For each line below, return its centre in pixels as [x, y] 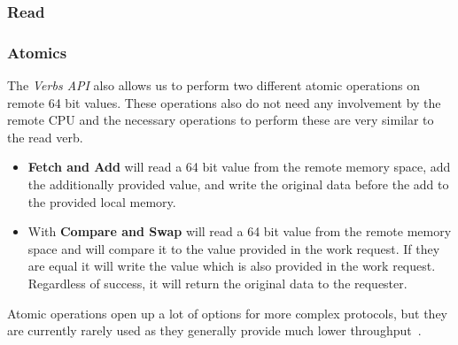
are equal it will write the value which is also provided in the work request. [232, 266]
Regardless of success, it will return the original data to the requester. [217, 283]
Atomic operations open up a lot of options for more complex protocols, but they [228, 313]
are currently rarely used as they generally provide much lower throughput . [214, 330]
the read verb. [45, 137]
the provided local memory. [102, 201]
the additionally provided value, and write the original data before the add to [238, 184]
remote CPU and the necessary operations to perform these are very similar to [221, 120]
